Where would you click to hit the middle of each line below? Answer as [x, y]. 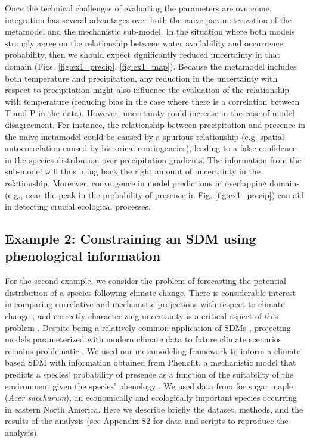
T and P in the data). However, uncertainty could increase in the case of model [150, 113]
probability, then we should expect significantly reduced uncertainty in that [142, 54]
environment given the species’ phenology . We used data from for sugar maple [149, 386]
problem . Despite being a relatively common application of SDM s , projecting [148, 327]
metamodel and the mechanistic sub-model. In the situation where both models [150, 31]
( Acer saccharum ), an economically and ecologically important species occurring [151, 397]
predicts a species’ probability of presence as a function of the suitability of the [149, 374]
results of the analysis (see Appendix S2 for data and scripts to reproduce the [147, 421]
